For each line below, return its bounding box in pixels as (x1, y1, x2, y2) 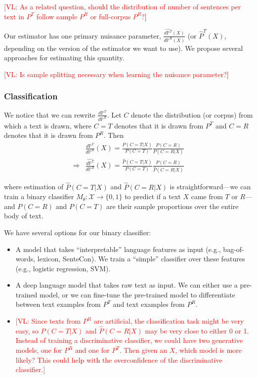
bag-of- (223, 244, 244, 254)
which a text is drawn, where (4, 120, 92, 130)
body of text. (4, 210, 43, 221)
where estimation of (4, 181, 64, 192)
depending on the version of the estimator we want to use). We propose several (4, 42, 243, 53)
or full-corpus (90, 11, 131, 21)
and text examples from (113, 299, 185, 309)
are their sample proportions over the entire (106, 201, 239, 211)
